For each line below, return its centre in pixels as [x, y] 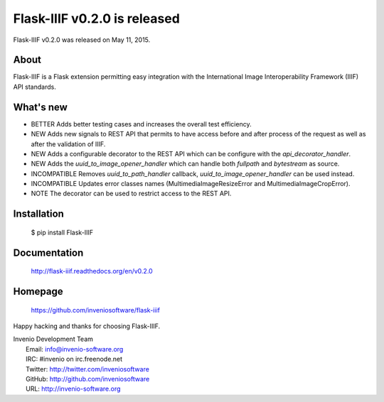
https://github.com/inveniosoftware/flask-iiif [95, 310]
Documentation [48, 252]
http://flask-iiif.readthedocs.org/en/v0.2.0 [92, 271]
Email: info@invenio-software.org [75, 349]
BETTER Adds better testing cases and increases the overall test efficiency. [141, 124]
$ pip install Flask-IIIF [62, 232]
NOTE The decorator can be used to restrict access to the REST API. [131, 194]
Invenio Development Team [53, 339]
